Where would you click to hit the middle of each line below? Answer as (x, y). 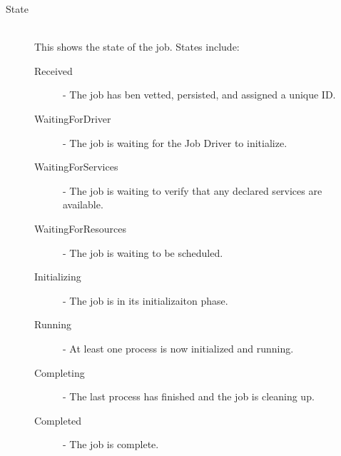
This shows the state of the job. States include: (137, 47)
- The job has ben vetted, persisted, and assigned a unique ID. (199, 95)
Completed (58, 420)
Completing (60, 372)
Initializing (58, 277)
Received (54, 70)
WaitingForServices (76, 167)
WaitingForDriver (73, 118)
